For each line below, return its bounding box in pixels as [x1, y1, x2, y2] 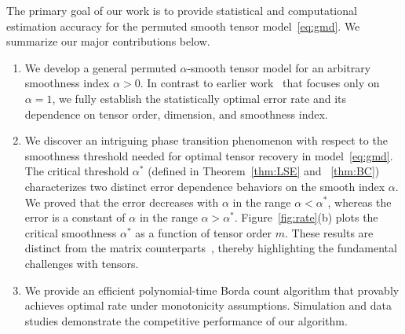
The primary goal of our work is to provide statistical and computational [6, 2, 357, 18]
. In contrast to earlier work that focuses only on [140, 75, 380, 91]
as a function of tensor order [135, 224, 272, 240]
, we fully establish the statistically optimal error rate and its [52, 90, 347, 106]
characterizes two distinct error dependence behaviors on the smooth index [24, 178, 385, 194]
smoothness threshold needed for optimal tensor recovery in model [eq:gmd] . [24, 147, 393, 163]
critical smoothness [24, 224, 117, 240]
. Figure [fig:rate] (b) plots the [234, 209, 378, 226]
